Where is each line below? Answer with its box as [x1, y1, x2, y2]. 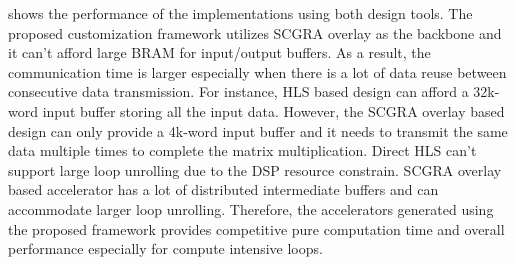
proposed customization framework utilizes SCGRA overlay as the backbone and [8, 22, 502, 43]
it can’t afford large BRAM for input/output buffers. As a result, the [8, 42, 431, 63]
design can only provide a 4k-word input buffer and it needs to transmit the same [8, 120, 508, 141]
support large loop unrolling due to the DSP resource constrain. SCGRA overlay [8, 159, 502, 180]
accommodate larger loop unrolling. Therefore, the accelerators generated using [8, 198, 494, 219]
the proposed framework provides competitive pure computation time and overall [8, 218, 505, 239]
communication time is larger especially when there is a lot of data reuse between [8, 61, 507, 82]
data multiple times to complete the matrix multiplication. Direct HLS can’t [8, 140, 477, 161]
